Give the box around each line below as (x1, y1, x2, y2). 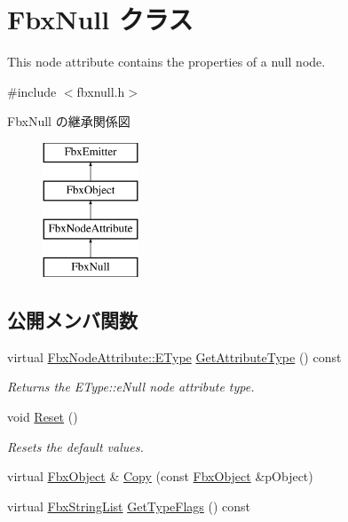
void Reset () (7, 407, 78, 426)
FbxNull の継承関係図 (7, 112, 130, 130)
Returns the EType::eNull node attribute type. (7, 377, 255, 396)
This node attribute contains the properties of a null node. (7, 52, 326, 71)
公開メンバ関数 (7, 306, 138, 334)
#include (7, 82, 57, 100)
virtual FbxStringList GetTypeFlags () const (7, 496, 251, 515)
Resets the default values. (7, 437, 144, 455)
